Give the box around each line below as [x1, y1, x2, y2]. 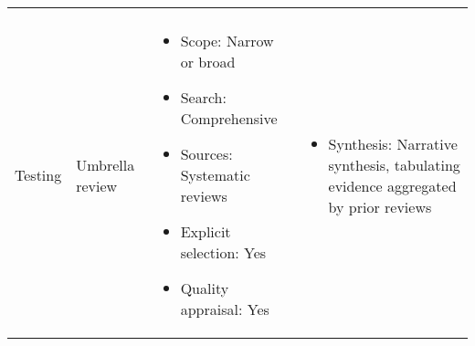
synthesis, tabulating [328, 153, 460, 175]
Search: [180, 87, 227, 108]
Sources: [180, 143, 233, 164]
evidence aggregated [328, 174, 457, 196]
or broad [180, 51, 236, 72]
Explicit [180, 221, 231, 242]
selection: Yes [180, 242, 267, 263]
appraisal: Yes [180, 299, 269, 320]
